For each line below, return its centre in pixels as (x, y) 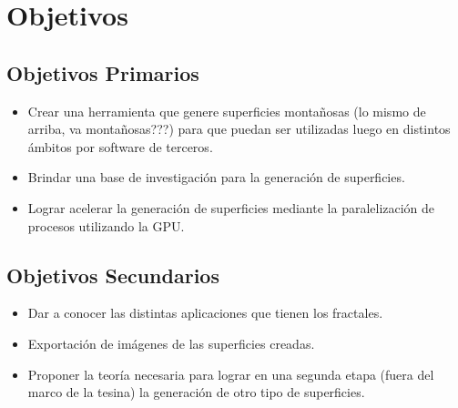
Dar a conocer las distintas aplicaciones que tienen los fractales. (205, 313)
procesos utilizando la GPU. (106, 225)
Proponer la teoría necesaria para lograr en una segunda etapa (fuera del (231, 374)
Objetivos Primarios (103, 72)
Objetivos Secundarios (113, 275)
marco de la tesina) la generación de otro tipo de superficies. (196, 392)
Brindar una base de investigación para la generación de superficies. (216, 177)
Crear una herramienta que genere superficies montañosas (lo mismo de (227, 111)
